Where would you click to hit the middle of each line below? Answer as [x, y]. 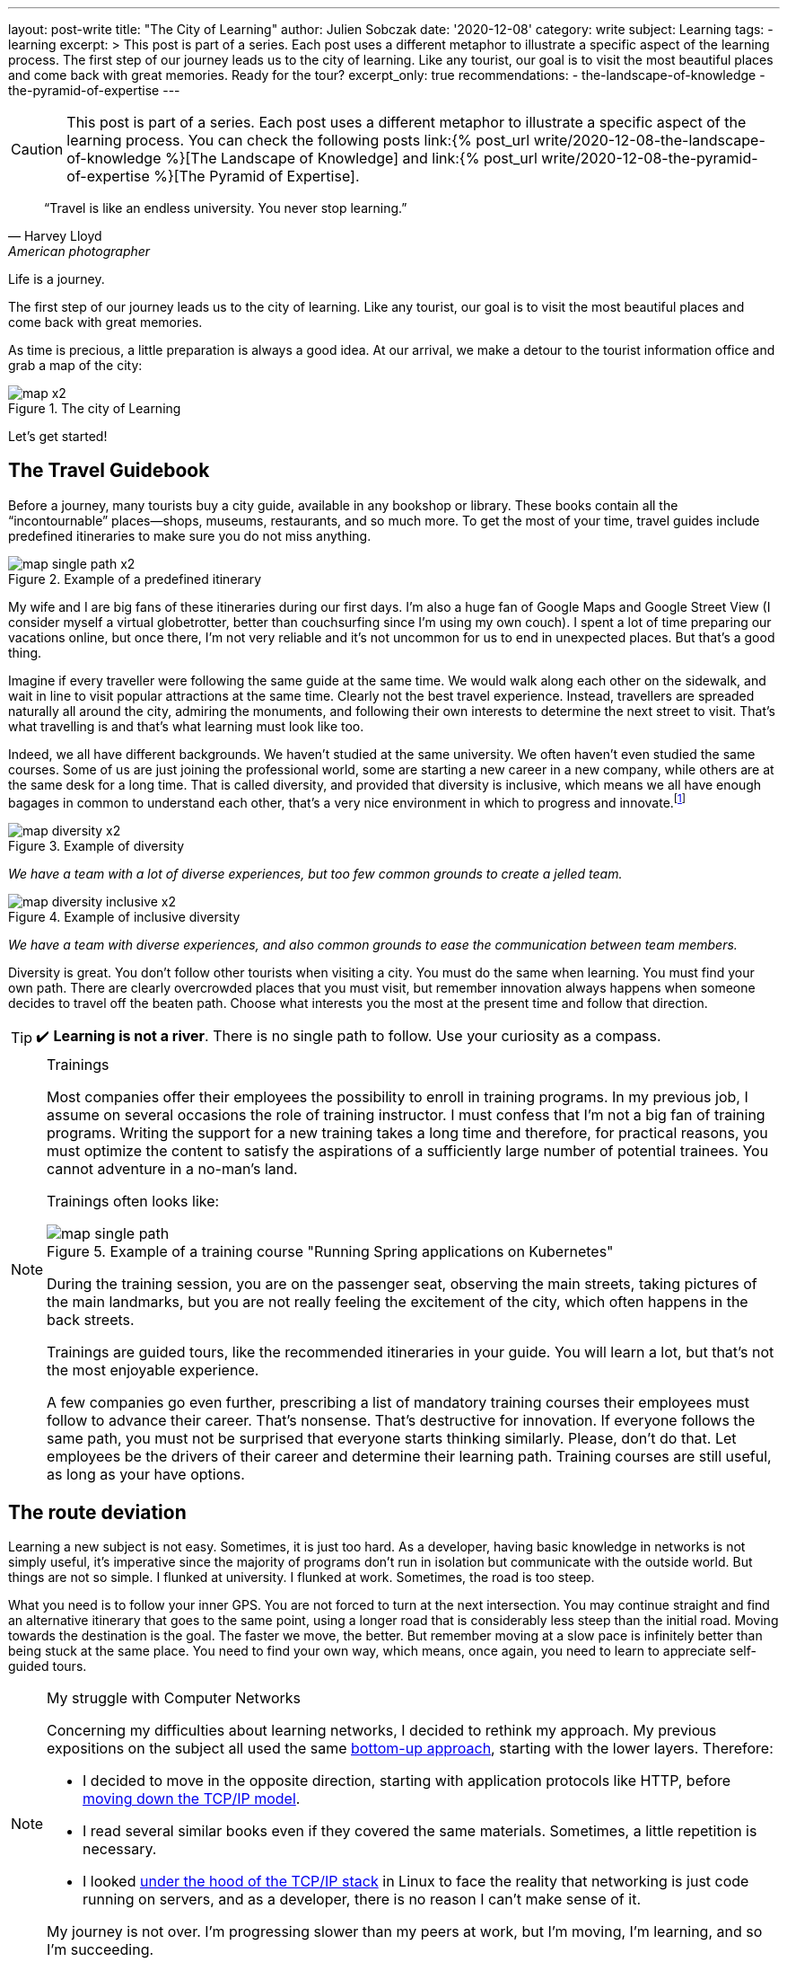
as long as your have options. [146, 1474]
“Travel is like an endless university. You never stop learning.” [226, 208]
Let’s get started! [58, 436]
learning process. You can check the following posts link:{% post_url [298, 140]
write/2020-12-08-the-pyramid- [650, 158]
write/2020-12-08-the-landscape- [649, 140]
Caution [37, 149]
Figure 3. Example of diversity [96, 845]
